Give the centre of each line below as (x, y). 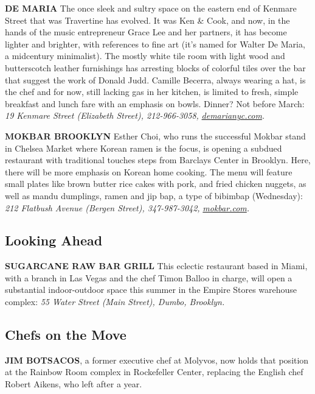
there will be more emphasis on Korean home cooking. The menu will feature (149, 171)
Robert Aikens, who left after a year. (74, 384)
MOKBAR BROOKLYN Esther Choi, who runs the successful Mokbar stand (155, 135)
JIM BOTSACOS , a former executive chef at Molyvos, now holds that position (157, 360)
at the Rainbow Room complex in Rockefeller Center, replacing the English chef (154, 372)
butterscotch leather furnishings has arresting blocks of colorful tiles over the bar (155, 67)
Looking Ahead (54, 240)
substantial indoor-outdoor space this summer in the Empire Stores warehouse (151, 290)
